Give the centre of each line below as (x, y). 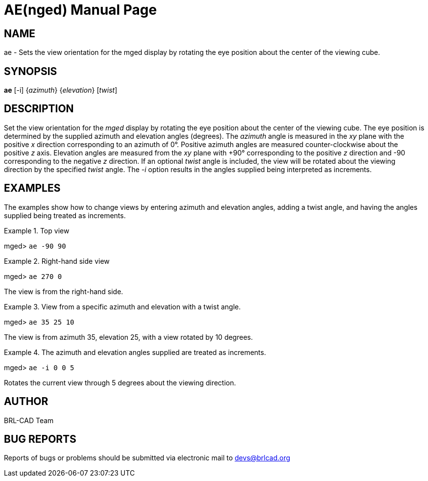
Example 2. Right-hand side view (57, 261)
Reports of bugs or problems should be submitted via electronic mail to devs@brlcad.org (147, 458)
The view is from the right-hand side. (64, 291)
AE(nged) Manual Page (81, 10)
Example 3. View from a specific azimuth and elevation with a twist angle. (122, 306)
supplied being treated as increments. (65, 215)
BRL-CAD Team (29, 420)
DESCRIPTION (39, 109)
